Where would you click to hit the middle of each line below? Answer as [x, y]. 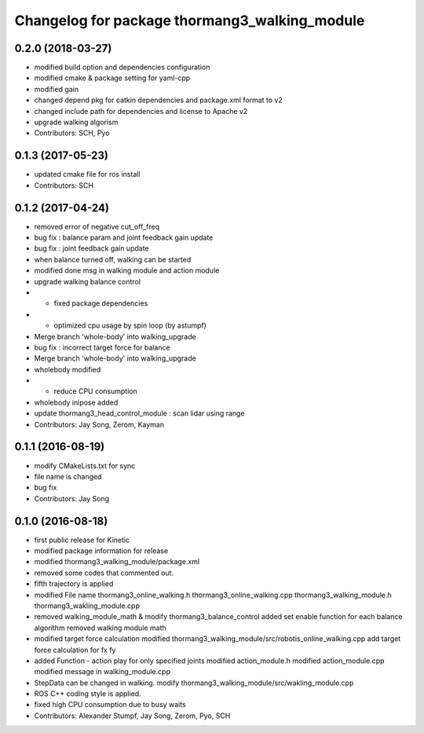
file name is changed [68, 476]
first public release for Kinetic [82, 540]
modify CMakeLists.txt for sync [85, 465]
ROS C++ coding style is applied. [88, 694]
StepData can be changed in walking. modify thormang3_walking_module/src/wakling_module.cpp [194, 683]
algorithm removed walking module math [100, 628]
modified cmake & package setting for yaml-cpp [112, 78]
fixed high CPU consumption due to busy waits [110, 705]
